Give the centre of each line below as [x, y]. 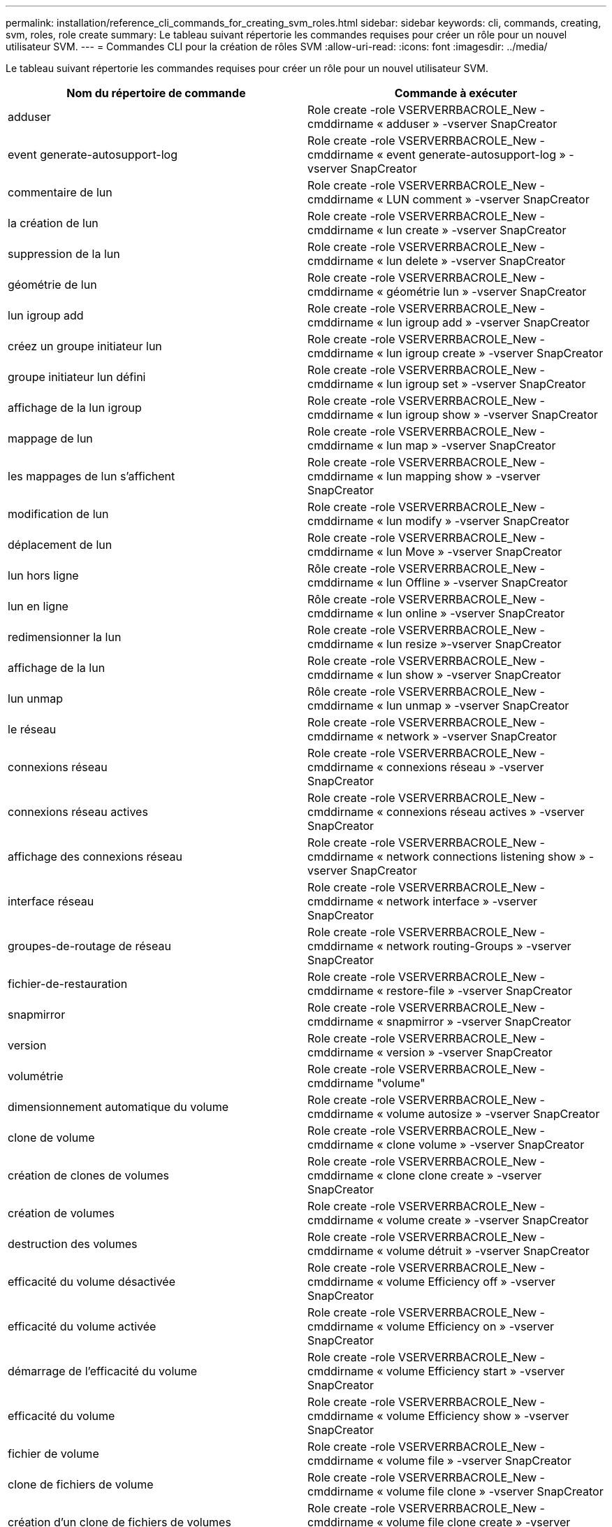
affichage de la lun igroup [75, 408]
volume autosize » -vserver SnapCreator [493, 1114]
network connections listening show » [486, 856]
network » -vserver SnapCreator [472, 736]
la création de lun [53, 223]
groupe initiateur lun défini [77, 377]
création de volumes [61, 1213]
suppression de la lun [64, 254]
